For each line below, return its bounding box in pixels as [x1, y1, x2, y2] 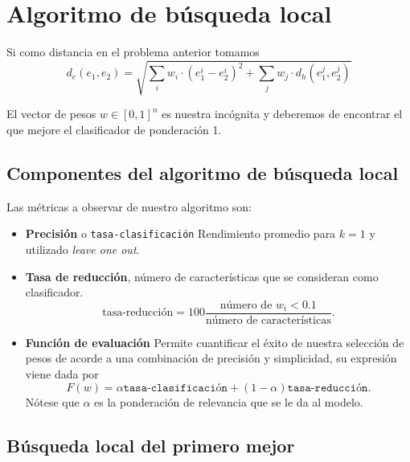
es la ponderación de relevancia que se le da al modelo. [94, 393, 363, 410]
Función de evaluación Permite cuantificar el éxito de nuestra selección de [25, 333, 404, 350]
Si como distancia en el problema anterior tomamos [6, 43, 260, 60]
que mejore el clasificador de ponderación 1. [6, 121, 222, 137]
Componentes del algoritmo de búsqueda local [6, 160, 399, 185]
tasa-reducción [102, 307, 174, 319]
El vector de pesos [6, 105, 96, 122]
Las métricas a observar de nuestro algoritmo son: [6, 198, 252, 215]
